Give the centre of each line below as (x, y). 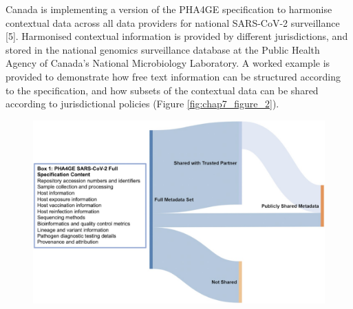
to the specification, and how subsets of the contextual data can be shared (162, 90)
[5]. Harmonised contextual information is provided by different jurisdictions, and (177, 36)
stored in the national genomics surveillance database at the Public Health (163, 49)
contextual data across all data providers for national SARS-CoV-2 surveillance (173, 22)
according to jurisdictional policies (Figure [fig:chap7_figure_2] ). (142, 104)
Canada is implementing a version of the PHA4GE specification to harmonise (169, 9)
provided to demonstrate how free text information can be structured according (173, 76)
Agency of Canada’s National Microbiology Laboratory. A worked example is (168, 63)
